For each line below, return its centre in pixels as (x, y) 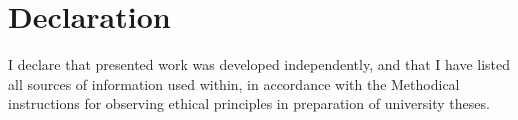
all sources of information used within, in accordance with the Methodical (234, 83)
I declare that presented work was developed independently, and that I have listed (259, 64)
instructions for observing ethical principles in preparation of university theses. (249, 103)
